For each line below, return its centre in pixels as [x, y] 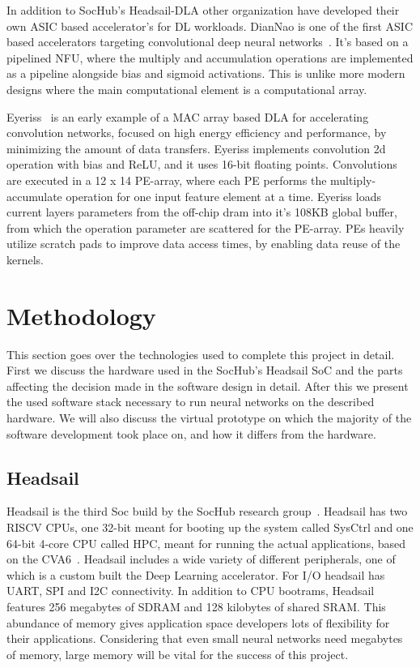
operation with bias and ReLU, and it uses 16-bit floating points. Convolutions [202, 164]
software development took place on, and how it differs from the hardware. [191, 433]
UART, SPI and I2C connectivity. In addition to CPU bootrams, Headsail [191, 591]
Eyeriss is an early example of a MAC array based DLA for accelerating [188, 116]
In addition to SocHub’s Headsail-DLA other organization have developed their [203, 10]
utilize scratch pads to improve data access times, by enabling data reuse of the [204, 244]
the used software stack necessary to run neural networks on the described [191, 402]
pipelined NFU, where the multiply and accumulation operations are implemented [210, 57]
